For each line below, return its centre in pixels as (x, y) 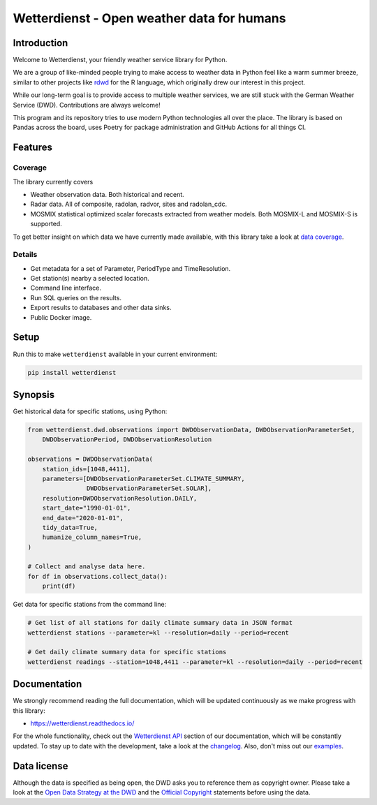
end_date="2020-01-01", (83, 518)
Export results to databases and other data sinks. (101, 308)
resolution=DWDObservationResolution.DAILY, (120, 498)
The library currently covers (53, 182)
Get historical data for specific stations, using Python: (90, 411)
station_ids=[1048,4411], (87, 469)
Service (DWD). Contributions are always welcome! (87, 105)
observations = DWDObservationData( (90, 459)
